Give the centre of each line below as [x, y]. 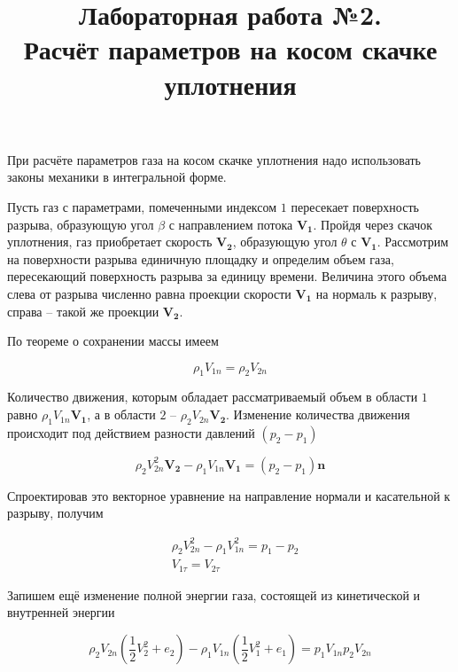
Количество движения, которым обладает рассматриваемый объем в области [213, 397]
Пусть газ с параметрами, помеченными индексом [142, 206]
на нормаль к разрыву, [376, 293]
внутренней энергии [61, 612]
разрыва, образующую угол [81, 224]
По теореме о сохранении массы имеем [113, 341]
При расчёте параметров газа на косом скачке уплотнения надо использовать [214, 159]
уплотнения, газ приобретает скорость [110, 242]
